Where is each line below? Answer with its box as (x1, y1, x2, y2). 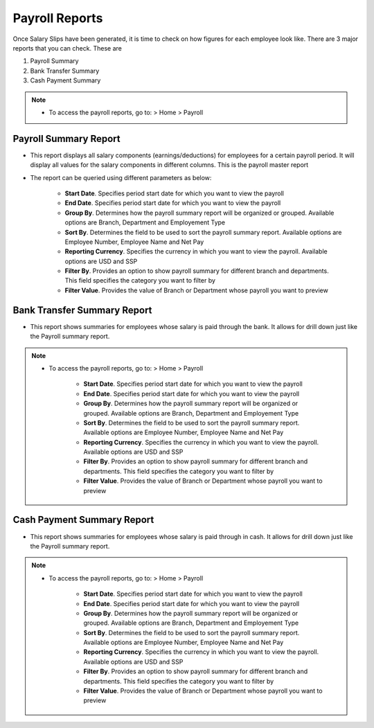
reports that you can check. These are (12, 44, 123, 52)
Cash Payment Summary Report (12, 514, 154, 526)
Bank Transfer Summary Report (12, 304, 152, 316)
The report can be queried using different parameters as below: (30, 173, 212, 181)
